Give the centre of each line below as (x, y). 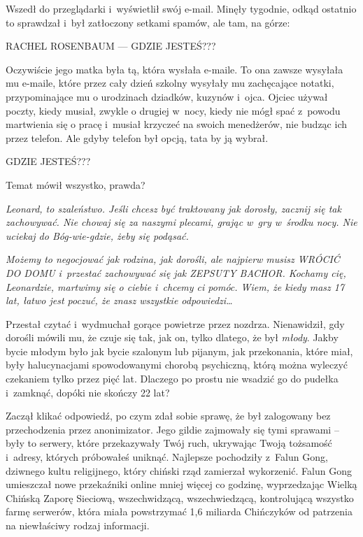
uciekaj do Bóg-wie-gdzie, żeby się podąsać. (97, 235)
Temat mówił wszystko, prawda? (76, 184)
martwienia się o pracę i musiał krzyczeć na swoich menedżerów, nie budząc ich (176, 124)
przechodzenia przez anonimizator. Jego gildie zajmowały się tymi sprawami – (172, 429)
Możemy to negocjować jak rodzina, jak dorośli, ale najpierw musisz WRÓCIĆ (173, 259)
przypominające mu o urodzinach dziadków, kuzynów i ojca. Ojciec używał (167, 96)
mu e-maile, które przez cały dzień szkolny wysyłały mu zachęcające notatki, (170, 83)
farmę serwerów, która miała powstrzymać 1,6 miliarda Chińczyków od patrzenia (179, 511)
